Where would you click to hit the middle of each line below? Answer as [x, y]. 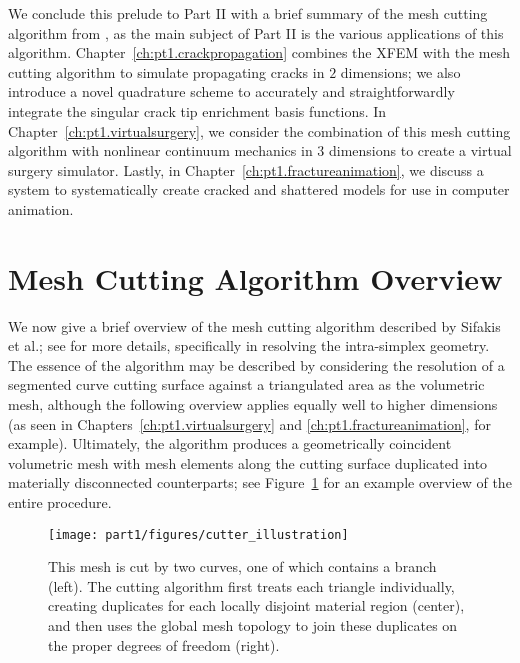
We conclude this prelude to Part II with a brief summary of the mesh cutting [248, 13]
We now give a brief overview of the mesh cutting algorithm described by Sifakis [254, 325]
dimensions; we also [400, 71]
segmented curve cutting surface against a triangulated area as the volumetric [246, 384]
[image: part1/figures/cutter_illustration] [198, 534]
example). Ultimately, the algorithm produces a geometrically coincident [230, 443]
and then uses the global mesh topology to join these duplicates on [253, 625]
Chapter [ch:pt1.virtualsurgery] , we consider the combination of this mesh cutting [259, 130]
